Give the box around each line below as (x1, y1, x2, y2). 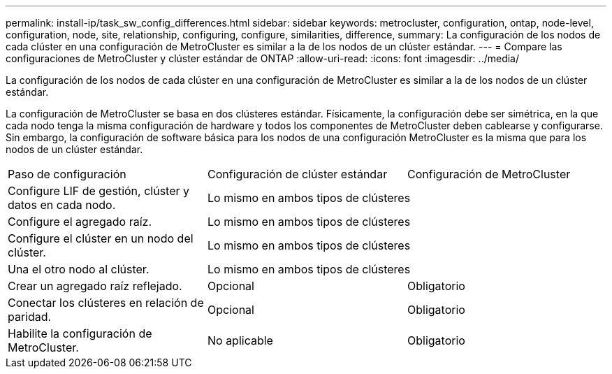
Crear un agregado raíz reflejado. (8, 279, 182, 293)
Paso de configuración (8, 167, 126, 181)
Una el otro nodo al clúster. (8, 262, 150, 276)
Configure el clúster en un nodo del (8, 231, 194, 245)
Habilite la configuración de (8, 326, 152, 340)
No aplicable (207, 333, 273, 347)
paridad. (8, 310, 52, 324)
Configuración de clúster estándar (207, 167, 388, 181)
